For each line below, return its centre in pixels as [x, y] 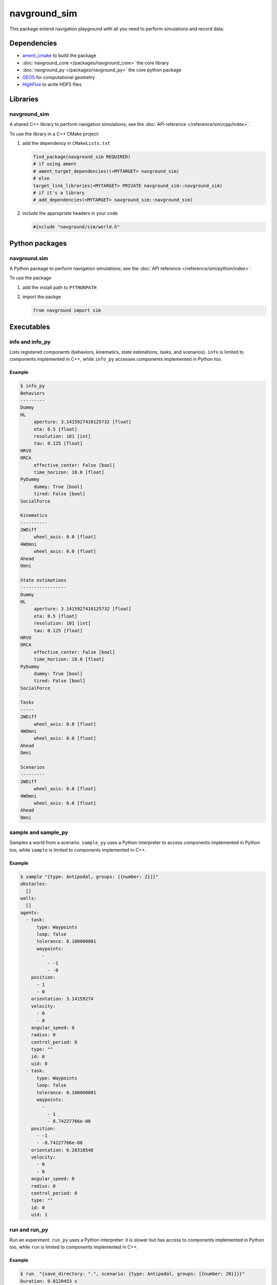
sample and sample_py [39, 833]
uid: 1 [39, 1215]
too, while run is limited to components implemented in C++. [74, 1247]
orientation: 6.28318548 [62, 1150]
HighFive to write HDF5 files [52, 84]
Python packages [38, 243]
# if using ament [55, 164]
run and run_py [29, 1229]
